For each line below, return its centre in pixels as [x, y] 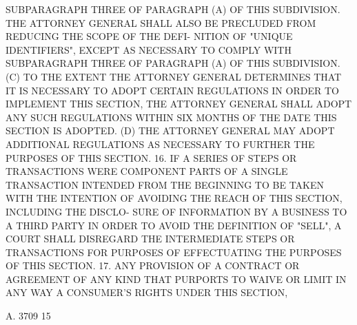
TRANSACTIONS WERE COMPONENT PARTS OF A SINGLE [147, 171]
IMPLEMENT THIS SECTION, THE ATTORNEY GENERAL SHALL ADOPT [179, 104]
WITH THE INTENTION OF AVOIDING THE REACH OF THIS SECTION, [174, 198]
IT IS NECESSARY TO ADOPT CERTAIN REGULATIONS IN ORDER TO [172, 90]
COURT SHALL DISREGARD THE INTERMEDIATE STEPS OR [150, 239]
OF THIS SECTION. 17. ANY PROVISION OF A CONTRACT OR [153, 265]
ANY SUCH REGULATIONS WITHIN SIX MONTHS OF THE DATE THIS [171, 117]
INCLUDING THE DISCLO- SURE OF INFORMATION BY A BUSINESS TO [176, 211]
